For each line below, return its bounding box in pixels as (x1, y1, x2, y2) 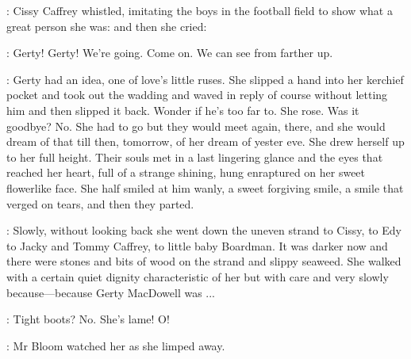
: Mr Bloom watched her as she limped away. (6, 337, 225, 353)
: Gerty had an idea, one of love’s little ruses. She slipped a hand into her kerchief (6, 71, 404, 87)
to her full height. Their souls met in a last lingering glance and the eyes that (6, 148, 383, 165)
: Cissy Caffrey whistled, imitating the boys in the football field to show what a (6, 2, 393, 18)
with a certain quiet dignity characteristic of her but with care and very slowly (6, 268, 389, 285)
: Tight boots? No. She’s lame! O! (6, 311, 170, 327)
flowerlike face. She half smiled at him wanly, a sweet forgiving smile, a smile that (6, 179, 404, 196)
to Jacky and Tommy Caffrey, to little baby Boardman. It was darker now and (6, 237, 388, 254)
